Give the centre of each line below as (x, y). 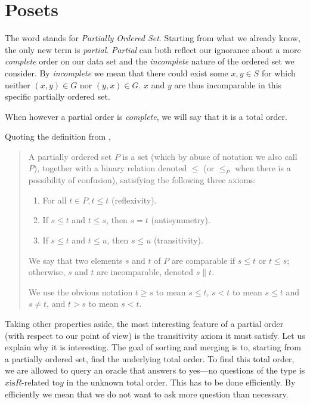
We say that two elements (75, 260)
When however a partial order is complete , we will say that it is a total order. (146, 116)
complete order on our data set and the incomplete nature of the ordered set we (150, 61)
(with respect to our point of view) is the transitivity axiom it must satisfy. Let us (155, 335)
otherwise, (47, 272)
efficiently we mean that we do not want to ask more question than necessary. (147, 394)
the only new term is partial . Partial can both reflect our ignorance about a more (153, 49)
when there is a (263, 168)
